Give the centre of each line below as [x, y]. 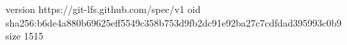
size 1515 [25, 36]
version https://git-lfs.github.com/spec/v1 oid [103, 9]
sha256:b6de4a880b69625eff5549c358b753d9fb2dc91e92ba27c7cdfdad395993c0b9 [174, 22]
